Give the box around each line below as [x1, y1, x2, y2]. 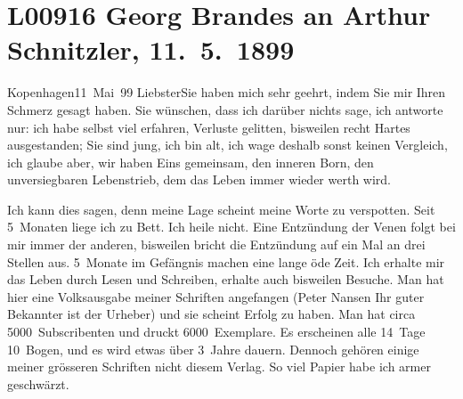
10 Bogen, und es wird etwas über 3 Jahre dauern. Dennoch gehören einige [7, 339, 419, 358]
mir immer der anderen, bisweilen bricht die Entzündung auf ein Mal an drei [7, 235, 426, 254]
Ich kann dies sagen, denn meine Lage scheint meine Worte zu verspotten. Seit [7, 199, 435, 218]
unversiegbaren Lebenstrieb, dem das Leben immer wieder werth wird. [7, 170, 391, 189]
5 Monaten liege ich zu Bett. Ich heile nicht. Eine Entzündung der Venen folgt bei [7, 217, 456, 236]
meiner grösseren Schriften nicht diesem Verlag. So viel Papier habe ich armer [7, 357, 431, 376]
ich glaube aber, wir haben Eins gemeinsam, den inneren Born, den [7, 152, 374, 171]
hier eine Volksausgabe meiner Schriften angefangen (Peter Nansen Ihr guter [7, 287, 425, 305]
